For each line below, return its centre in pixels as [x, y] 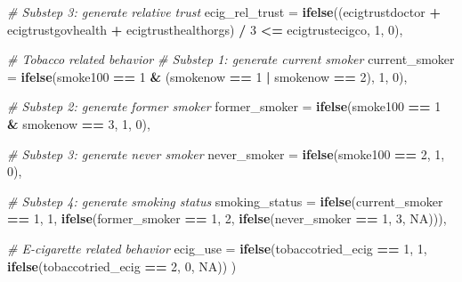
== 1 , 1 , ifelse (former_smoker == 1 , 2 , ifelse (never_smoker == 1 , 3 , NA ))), [227, 218]
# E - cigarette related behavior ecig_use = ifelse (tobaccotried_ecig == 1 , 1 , [217, 248]
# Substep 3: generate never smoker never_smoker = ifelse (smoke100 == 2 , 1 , [226, 153]
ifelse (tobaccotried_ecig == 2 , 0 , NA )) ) [122, 266]
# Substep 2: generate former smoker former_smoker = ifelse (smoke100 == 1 [224, 106]
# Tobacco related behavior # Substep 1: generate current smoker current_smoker [231, 59]
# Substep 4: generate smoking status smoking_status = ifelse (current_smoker [225, 201]
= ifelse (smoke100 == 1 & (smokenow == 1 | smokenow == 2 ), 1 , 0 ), [207, 76]
